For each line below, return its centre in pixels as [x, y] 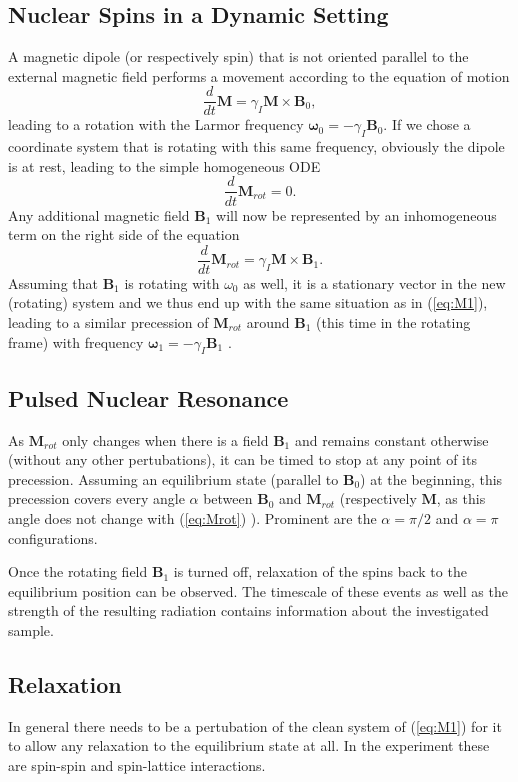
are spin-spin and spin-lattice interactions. [137, 764]
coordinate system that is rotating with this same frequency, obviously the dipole [256, 146]
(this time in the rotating [393, 321]
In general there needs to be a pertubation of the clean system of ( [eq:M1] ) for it [255, 725]
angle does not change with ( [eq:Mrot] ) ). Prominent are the [192, 517]
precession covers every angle [96, 498]
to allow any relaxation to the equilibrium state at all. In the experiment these [249, 745]
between [228, 498]
